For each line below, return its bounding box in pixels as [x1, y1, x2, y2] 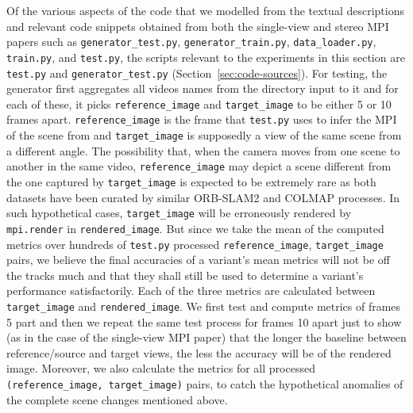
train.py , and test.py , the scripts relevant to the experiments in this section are [6, 48, 405, 65]
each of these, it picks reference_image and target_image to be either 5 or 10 [6, 95, 392, 112]
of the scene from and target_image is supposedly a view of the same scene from [6, 127, 402, 143]
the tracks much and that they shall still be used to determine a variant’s [6, 266, 364, 283]
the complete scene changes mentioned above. [6, 391, 228, 407]
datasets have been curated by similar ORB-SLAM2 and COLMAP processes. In [6, 189, 400, 205]
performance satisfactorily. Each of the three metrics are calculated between [6, 282, 376, 299]
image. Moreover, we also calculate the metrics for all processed [6, 360, 315, 377]
